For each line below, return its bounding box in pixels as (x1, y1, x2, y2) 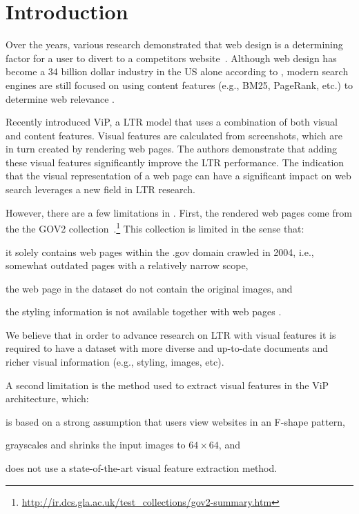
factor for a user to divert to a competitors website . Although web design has (6, 50, 337, 65)
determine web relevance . (6, 91, 115, 106)
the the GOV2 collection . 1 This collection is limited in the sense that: (6, 219, 304, 235)
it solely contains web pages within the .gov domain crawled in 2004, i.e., (6, 244, 314, 259)
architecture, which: (6, 391, 89, 406)
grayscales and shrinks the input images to (6, 437, 186, 452)
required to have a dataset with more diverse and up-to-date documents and (6, 341, 329, 355)
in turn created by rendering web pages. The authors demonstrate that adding (6, 141, 337, 156)
